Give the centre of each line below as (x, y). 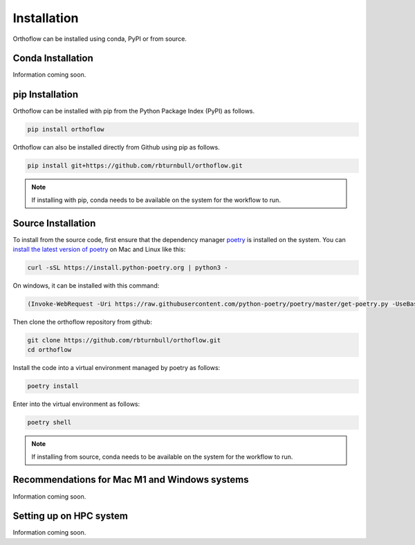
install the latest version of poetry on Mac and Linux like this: (99, 249)
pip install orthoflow (66, 129)
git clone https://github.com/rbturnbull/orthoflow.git (124, 340)
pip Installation (46, 94)
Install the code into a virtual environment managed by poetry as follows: (117, 368)
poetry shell (49, 423)
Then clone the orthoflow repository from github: (82, 322)
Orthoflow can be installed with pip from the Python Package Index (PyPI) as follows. (134, 111)
